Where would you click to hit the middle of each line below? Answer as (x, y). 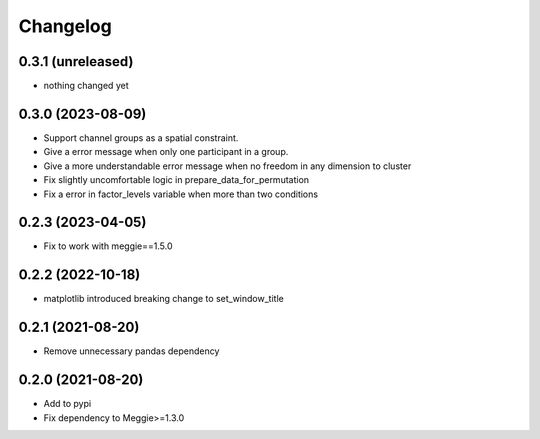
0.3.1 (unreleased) (76, 61)
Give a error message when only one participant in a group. (166, 152)
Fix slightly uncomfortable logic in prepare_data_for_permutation (176, 180)
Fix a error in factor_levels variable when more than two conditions (181, 194)
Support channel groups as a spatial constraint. (141, 137)
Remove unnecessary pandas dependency (131, 351)
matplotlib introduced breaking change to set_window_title (163, 299)
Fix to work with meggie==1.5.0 (108, 246)
